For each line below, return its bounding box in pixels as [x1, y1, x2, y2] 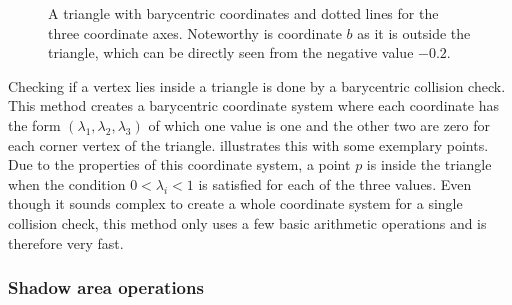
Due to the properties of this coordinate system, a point [8, 154, 351, 175]
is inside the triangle [366, 154, 492, 175]
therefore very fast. [8, 232, 124, 253]
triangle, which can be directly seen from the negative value [48, 42, 414, 63]
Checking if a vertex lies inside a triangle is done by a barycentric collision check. [8, 75, 506, 96]
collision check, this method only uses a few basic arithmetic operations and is [8, 212, 487, 233]
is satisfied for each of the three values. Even [198, 173, 472, 194]
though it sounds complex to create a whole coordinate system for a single [8, 193, 463, 214]
